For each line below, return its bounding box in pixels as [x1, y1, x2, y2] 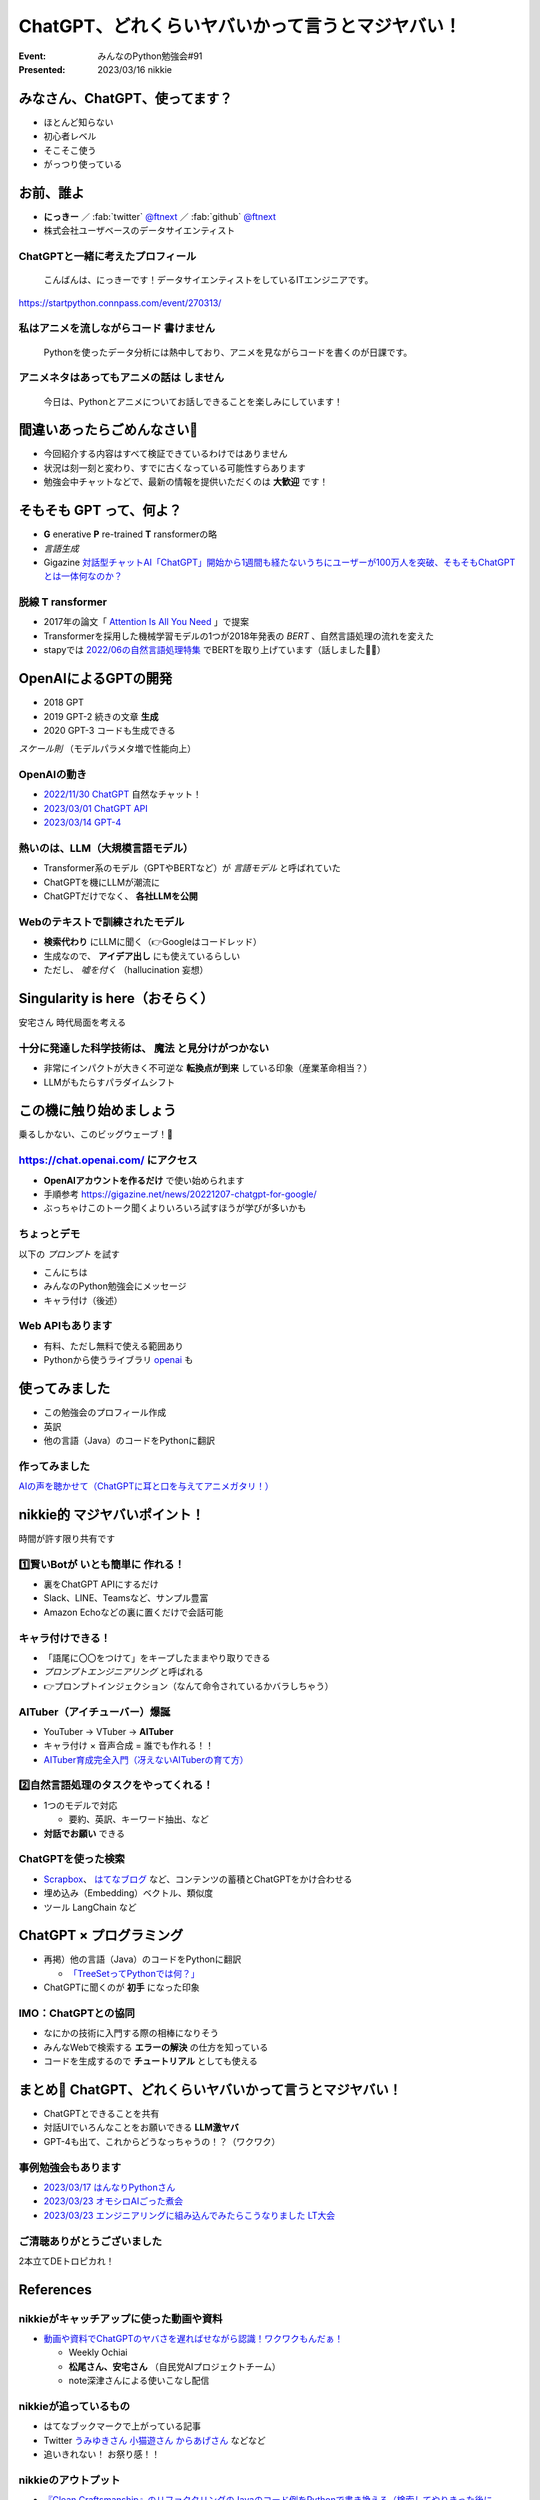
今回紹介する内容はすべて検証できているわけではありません [43, 448, 289, 460]
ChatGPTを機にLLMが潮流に [43, 876, 160, 888]
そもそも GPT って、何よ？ [18, 502, 182, 519]
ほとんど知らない [43, 116, 114, 128]
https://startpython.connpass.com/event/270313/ [18, 296, 222, 309]
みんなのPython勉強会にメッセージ [43, 1280, 187, 1292]
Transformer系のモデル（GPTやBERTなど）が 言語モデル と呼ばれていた [43, 862, 341, 874]
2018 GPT [43, 696, 85, 709]
